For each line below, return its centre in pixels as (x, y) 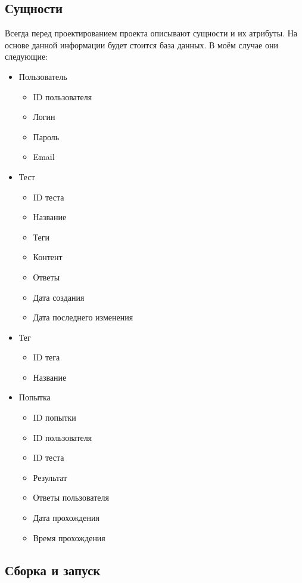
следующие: (27, 56)
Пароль (46, 136)
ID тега (46, 357)
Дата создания (59, 297)
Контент (48, 257)
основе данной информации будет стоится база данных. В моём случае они (141, 44)
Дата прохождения (66, 518)
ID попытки (55, 417)
